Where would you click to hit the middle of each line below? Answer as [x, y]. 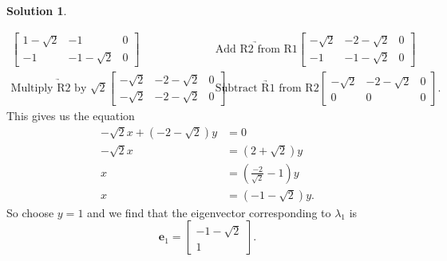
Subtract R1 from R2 [267, 88]
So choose [30, 212]
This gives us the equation [71, 115]
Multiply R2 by [49, 88]
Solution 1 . [37, 10]
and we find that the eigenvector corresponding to [209, 212]
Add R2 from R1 [256, 49]
